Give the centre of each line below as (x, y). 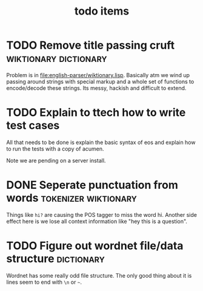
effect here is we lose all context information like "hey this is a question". (97, 221)
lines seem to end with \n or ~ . (44, 282)
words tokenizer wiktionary (72, 198)
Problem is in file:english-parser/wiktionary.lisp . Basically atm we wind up (98, 75)
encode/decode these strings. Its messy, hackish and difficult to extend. (96, 88)
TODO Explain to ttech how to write (96, 113)
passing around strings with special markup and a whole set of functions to (100, 81)
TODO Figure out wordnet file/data (95, 246)
